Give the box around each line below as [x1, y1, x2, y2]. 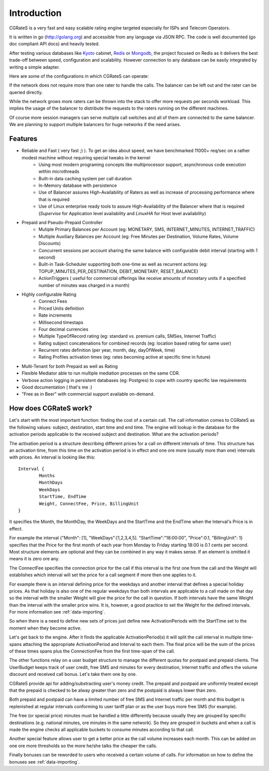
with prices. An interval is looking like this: [9, 454, 96, 460]
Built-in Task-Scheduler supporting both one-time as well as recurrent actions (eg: [38, 261, 208, 267]
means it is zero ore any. [9, 556, 60, 562]
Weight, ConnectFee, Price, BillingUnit [39, 501, 139, 507]
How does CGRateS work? [9, 404, 92, 413]
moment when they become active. [9, 625, 82, 631]
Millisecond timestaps [38, 319, 84, 325]
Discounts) [38, 241, 61, 247]
